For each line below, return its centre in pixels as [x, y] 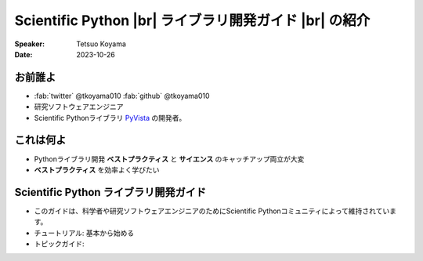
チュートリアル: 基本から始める [84, 233]
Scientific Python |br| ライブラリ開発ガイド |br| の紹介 [192, 20]
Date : [23, 54]
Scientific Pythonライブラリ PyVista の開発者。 [110, 118]
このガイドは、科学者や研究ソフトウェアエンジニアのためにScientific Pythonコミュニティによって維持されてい [212, 211]
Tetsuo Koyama [101, 44]
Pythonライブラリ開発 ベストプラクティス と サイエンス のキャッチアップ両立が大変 [169, 159]
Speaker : [30, 44]
